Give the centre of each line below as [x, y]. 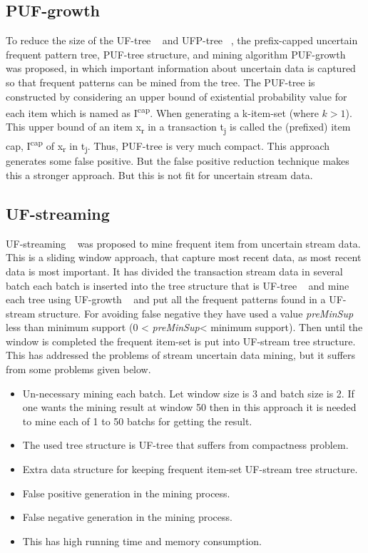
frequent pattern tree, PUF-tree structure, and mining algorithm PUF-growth [176, 54]
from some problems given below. [78, 369]
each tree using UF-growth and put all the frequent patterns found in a [166, 299]
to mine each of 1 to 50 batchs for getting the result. [137, 421]
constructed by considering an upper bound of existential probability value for [177, 96]
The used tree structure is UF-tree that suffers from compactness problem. [185, 445]
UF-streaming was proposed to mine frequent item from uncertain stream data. [183, 243]
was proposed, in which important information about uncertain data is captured [181, 68]
